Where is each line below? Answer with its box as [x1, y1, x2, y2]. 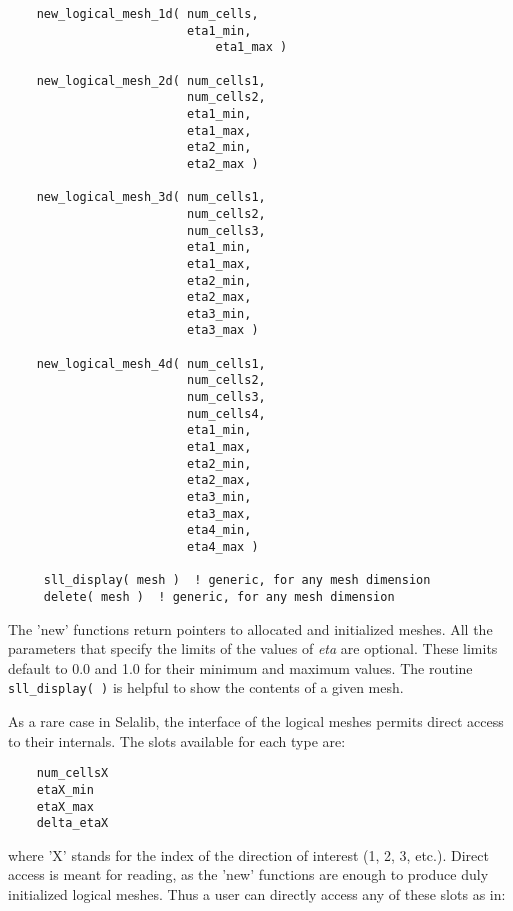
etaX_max [36, 799, 94, 814]
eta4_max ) [186, 540, 259, 554]
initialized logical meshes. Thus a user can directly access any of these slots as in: [8, 884, 506, 905]
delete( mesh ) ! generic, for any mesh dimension [43, 589, 395, 604]
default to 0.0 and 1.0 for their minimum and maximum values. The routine [8, 657, 473, 678]
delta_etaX [36, 816, 109, 831]
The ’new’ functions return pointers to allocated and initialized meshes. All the [8, 618, 493, 639]
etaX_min [36, 782, 94, 797]
